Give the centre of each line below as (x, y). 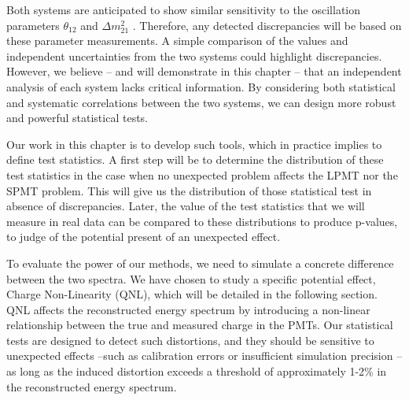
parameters (33, 25)
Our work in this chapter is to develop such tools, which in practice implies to (194, 144)
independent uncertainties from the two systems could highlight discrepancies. (194, 56)
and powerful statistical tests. (77, 118)
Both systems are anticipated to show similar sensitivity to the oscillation (184, 9)
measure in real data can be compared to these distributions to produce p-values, (202, 221)
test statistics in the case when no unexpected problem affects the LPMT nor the (202, 174)
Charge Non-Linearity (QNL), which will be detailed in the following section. (192, 294)
